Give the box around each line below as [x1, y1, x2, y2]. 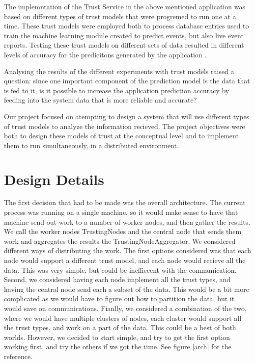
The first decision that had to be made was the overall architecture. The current [4, 197, 246, 207]
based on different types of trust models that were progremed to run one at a [4, 11, 236, 21]
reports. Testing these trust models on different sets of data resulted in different [4, 40, 244, 50]
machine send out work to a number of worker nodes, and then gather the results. [4, 216, 251, 227]
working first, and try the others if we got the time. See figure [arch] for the [4, 341, 231, 352]
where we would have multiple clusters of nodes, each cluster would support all [4, 312, 242, 323]
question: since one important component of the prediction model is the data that [4, 76, 250, 86]
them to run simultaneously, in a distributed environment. [4, 140, 179, 150]
